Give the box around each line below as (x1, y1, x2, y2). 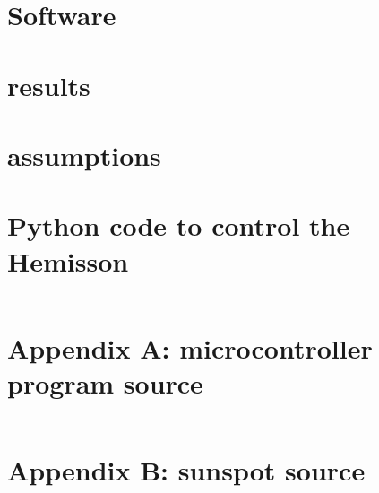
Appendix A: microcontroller (7, 329, 373, 366)
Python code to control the (7, 207, 350, 244)
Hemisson (7, 242, 129, 279)
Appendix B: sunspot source (7, 451, 366, 488)
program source (7, 364, 203, 401)
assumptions (7, 136, 161, 173)
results (7, 66, 90, 103)
